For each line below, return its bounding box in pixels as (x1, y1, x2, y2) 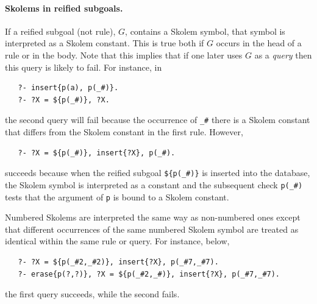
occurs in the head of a (216, 37, 302, 49)
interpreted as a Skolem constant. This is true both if (5, 37, 204, 49)
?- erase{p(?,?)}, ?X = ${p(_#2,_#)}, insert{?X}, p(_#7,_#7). (18, 269, 280, 278)
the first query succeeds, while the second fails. (5, 288, 180, 300)
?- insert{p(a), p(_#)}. (18, 83, 119, 93)
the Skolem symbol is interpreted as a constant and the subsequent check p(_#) (5, 178, 303, 191)
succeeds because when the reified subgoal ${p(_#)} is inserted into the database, (5, 166, 310, 179)
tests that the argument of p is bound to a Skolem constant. (5, 190, 229, 203)
